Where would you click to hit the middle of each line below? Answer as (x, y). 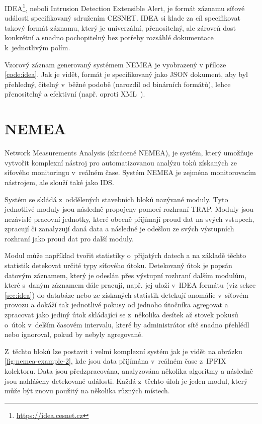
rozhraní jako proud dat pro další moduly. (69, 238)
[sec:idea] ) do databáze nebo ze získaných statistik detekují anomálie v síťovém (126, 294)
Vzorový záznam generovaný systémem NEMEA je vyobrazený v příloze (115, 64)
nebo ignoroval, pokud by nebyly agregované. (74, 334)
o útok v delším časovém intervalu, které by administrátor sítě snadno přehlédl (127, 324)
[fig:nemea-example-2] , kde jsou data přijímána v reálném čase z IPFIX (115, 361)
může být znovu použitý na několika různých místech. (87, 391)
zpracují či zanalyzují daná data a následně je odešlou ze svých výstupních (119, 229)
